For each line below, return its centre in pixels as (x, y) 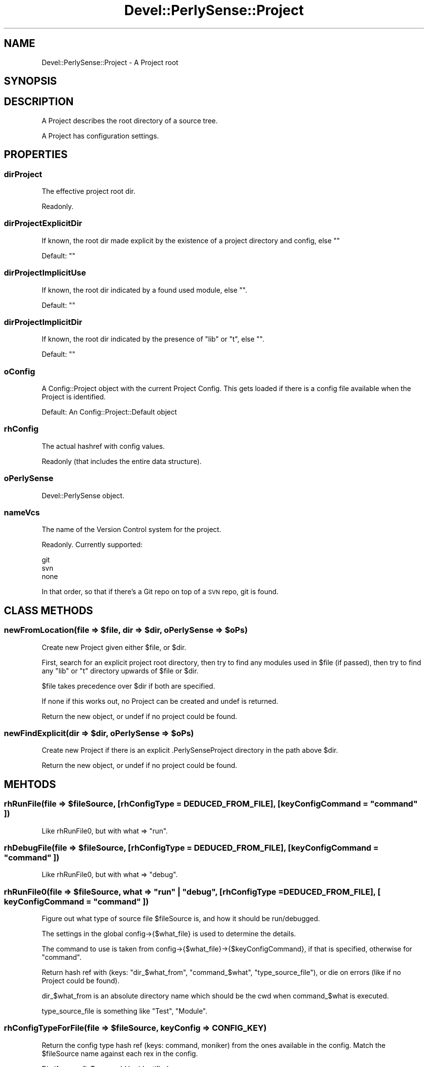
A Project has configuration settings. (100, 136)
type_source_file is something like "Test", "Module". (125, 1011)
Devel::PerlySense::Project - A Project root (110, 62)
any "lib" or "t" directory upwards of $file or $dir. (120, 671)
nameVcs (22, 512)
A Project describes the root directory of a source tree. (130, 120)
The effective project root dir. (89, 191)
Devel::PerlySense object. (83, 495)
